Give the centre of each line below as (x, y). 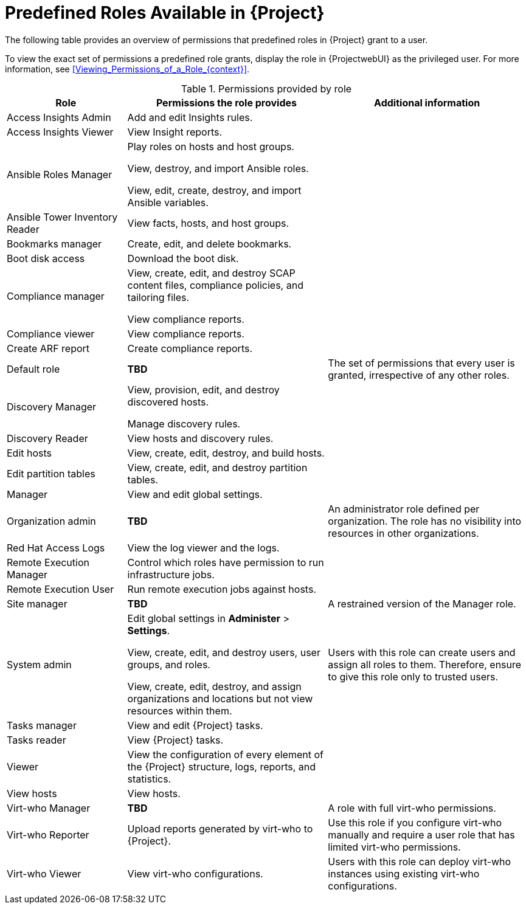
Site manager (37, 603)
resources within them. (180, 710)
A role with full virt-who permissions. (412, 808)
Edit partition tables (51, 473)
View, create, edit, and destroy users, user (224, 652)
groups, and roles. (169, 664)
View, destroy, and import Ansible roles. (218, 168)
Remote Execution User (61, 589)
